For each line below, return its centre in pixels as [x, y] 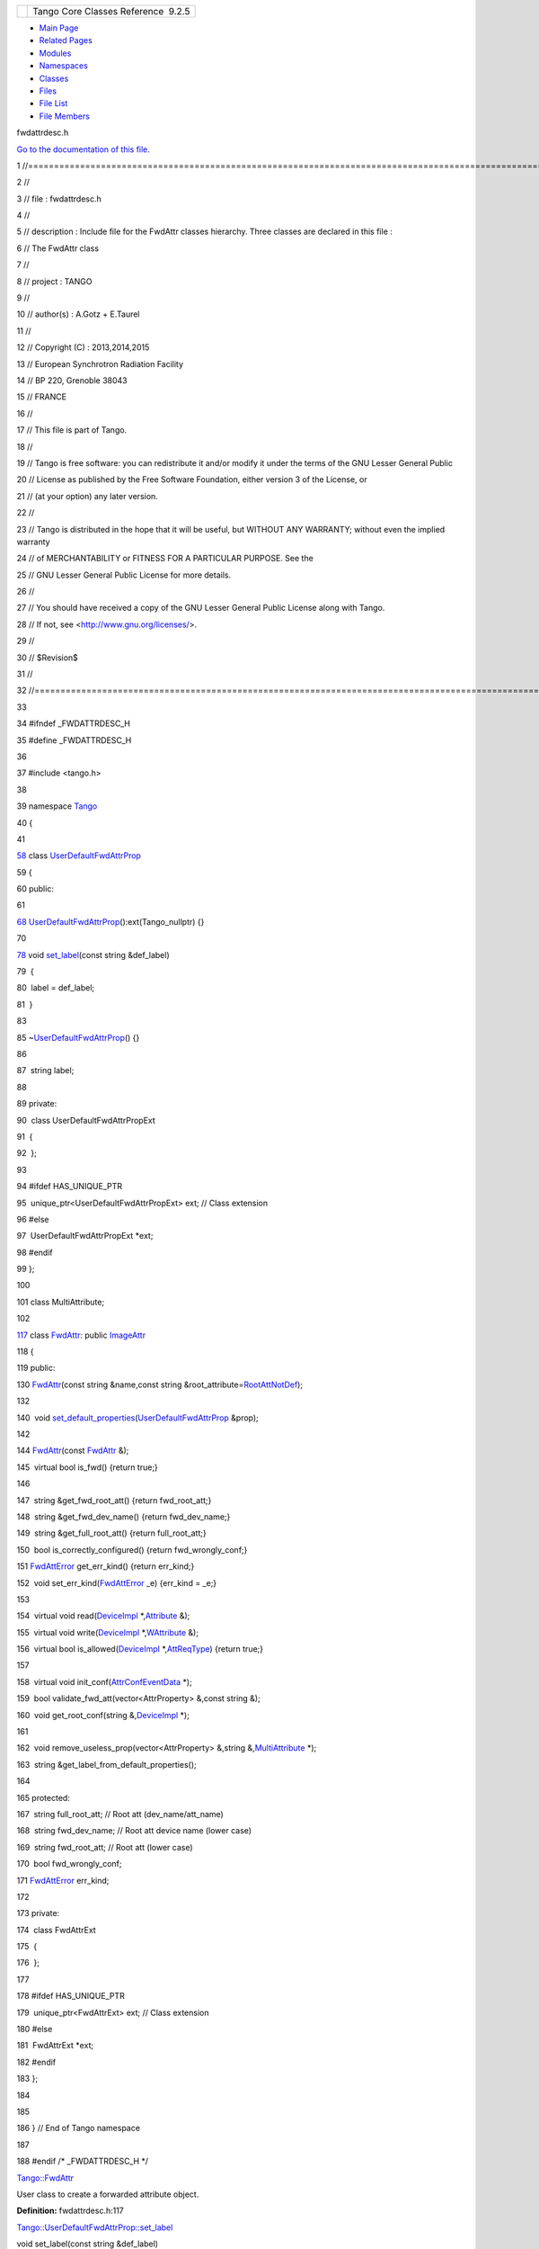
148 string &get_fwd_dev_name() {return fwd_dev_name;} [124, 1517]
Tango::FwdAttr [45, 2178]
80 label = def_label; [56, 988]
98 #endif [35, 1252]
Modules [55, 53]
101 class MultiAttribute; [61, 1302]
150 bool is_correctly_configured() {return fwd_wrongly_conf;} [132, 1550]
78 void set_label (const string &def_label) [93, 954]
